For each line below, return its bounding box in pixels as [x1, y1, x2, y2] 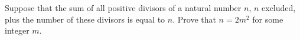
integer [5, 24, 30, 37]
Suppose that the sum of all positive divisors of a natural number [5, 2, 242, 13]
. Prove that [172, 13, 216, 25]
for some [252, 13, 283, 25]
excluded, [262, 2, 296, 13]
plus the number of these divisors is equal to [5, 13, 165, 25]
